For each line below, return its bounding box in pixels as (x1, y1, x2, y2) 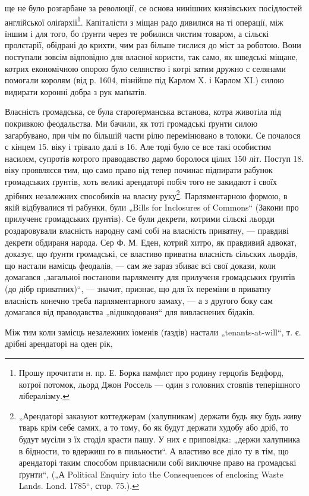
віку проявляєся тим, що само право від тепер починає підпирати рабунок (5, 164, 273, 176)
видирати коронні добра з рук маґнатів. (5, 85, 147, 98)
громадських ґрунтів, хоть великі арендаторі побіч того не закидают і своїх (5, 175, 278, 187)
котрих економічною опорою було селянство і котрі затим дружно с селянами (5, 62, 286, 74)
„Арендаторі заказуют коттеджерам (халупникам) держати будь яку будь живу (18, 409, 301, 422)
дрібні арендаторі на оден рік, (5, 337, 113, 350)
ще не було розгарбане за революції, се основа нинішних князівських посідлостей (5, 2, 302, 14)
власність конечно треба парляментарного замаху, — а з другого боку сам (5, 294, 273, 306)
